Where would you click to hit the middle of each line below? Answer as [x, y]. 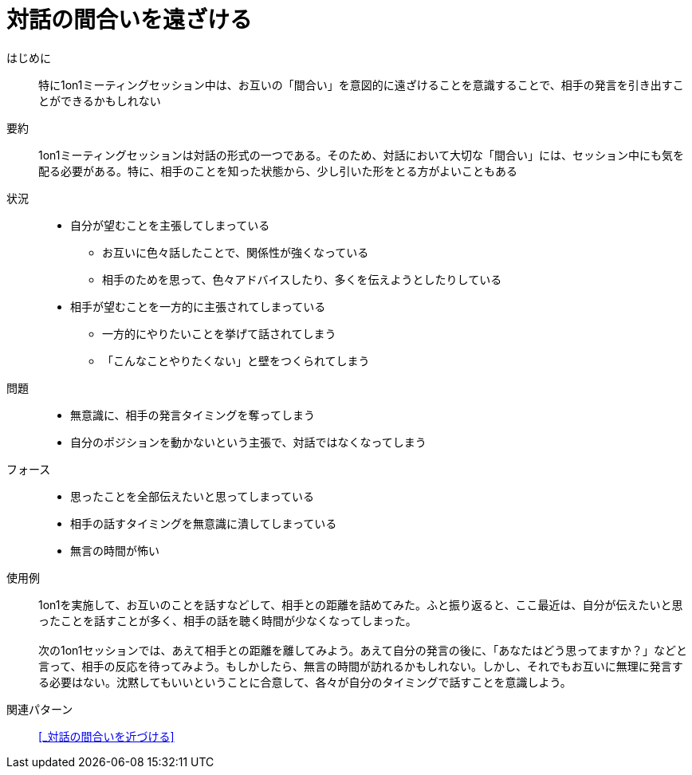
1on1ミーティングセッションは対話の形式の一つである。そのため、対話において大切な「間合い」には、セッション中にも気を [362, 155]
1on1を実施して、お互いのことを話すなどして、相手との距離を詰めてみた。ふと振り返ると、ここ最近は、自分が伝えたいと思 [361, 604]
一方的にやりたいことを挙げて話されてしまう [219, 333]
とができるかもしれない [100, 100]
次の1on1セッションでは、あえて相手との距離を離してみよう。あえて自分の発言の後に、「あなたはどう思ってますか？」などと [363, 650]
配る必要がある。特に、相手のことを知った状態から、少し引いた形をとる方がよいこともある [278, 171]
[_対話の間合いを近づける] [106, 736]
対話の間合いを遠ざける [130, 20]
